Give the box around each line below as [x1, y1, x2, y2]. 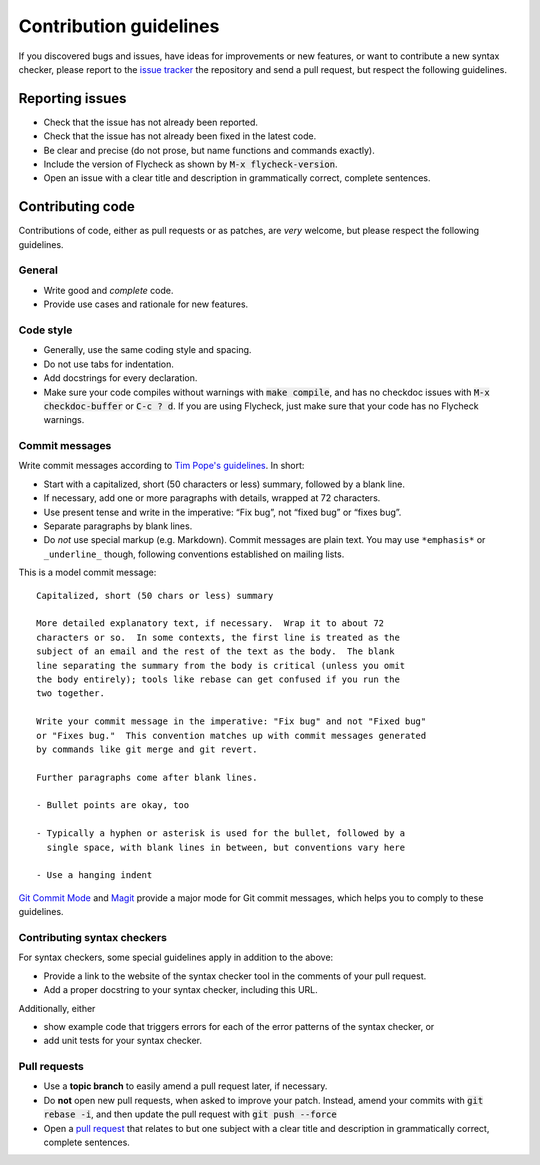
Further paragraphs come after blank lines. [36, 771, 259, 783]
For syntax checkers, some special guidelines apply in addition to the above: [18, 951, 334, 964]
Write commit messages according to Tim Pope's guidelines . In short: [18, 460, 305, 472]
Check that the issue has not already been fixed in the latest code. [43, 130, 317, 142]
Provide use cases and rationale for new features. [43, 298, 249, 310]
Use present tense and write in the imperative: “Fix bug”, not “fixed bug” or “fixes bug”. [43, 506, 402, 518]
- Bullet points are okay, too [36, 800, 190, 811]
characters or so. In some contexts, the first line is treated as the [36, 631, 400, 643]
